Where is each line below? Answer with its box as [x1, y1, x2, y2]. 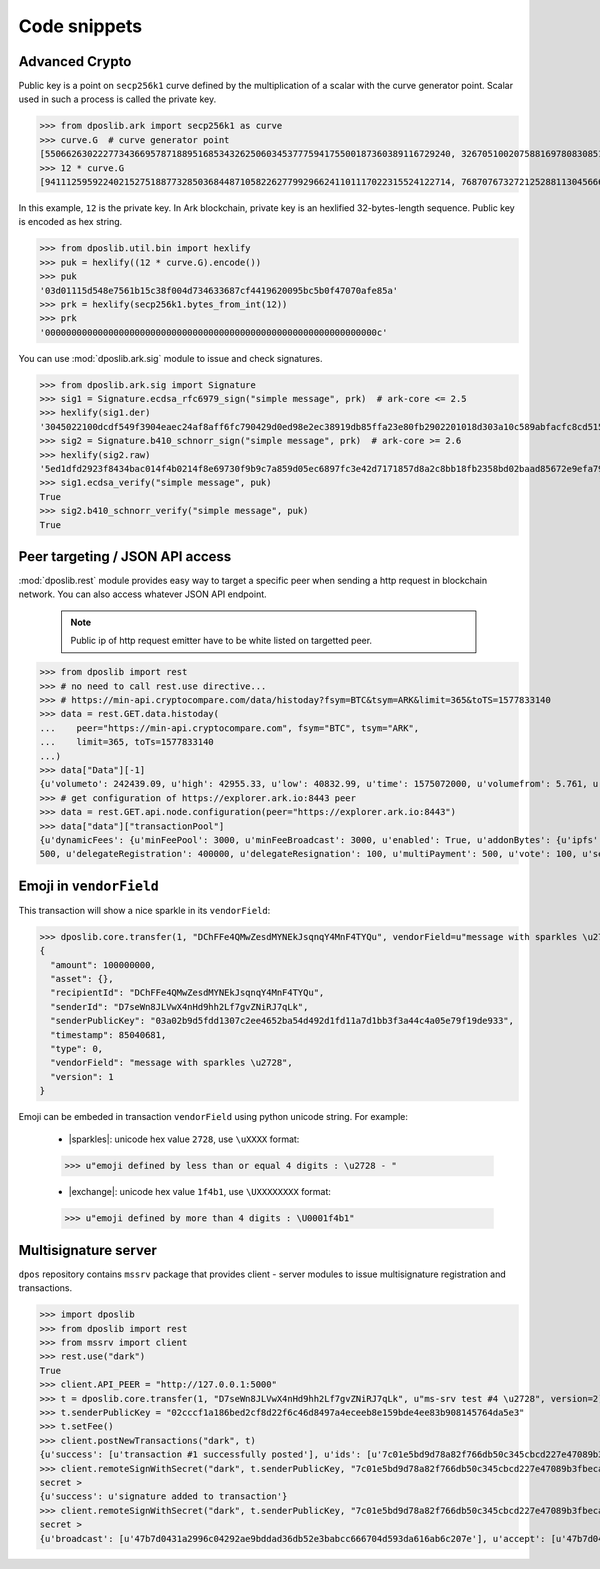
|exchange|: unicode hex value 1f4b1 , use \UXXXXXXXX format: [68, 1186, 332, 1198]
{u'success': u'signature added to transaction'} [39, 1491, 288, 1502]
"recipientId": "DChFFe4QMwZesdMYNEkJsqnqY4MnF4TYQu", [50, 987, 325, 999]
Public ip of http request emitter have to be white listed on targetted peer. [70, 635, 373, 647]
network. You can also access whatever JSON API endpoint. [18, 588, 267, 600]
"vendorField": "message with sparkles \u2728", [50, 1057, 294, 1069]
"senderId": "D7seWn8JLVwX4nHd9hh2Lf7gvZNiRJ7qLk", [50, 1001, 309, 1012]
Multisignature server [18, 1241, 157, 1259]
